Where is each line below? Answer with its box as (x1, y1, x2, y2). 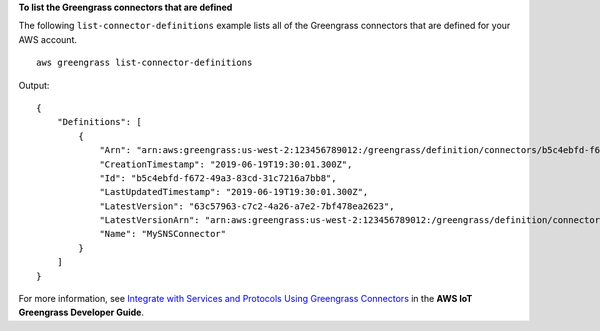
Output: (18, 79, 50, 91)
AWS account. (18, 33, 77, 45)
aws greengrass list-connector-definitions (36, 57, 253, 69)
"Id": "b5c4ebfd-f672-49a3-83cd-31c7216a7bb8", (99, 172, 337, 184)
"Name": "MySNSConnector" (99, 228, 227, 240)
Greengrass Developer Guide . (18, 306, 145, 319)
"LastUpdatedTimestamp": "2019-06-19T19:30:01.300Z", (99, 186, 369, 198)
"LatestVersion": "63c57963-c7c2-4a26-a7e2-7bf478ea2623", (99, 200, 395, 212)
